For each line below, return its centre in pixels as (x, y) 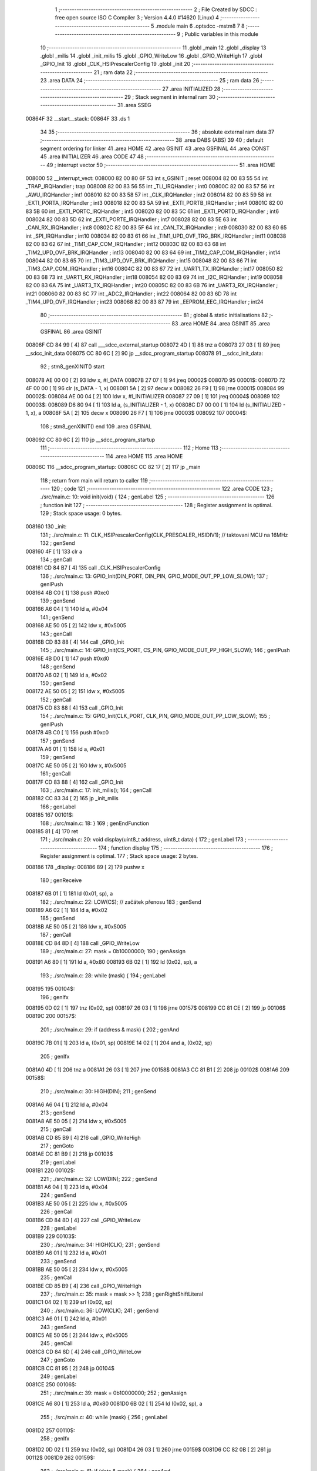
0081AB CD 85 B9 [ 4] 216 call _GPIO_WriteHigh (83, 1137)
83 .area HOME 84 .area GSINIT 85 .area (221, 323)
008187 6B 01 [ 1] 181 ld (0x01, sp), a (69, 894)
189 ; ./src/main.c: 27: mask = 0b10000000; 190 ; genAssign (113, 951)
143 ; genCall (56, 634)
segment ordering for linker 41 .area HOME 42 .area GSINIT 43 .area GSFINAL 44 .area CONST (155, 148)
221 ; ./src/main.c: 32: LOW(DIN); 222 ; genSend (99, 1179)
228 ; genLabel (58, 1228)
